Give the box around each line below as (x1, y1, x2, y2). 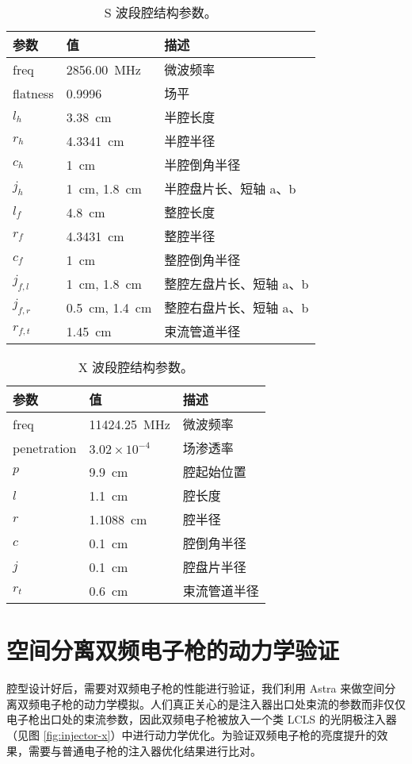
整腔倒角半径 (164, 251, 241, 269)
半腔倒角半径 (164, 155, 241, 174)
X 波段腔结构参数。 (78, 358, 194, 376)
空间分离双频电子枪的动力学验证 (6, 634, 340, 666)
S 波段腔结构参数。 (104, 3, 217, 21)
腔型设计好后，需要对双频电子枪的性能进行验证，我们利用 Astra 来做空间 (6, 680, 385, 697)
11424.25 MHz (89, 414, 170, 433)
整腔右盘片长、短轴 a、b (164, 298, 309, 317)
